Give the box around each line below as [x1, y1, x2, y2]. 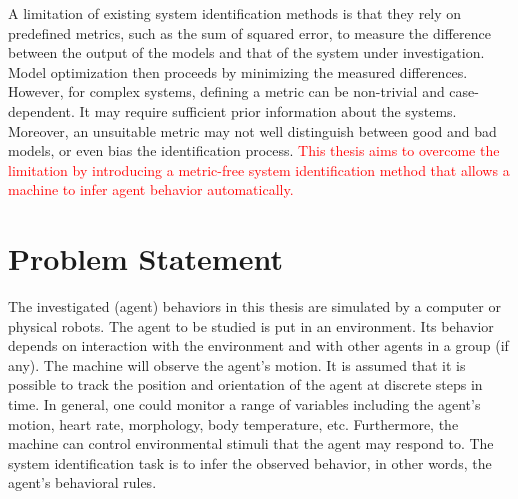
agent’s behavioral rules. [8, 472, 157, 493]
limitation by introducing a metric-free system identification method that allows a [8, 159, 510, 180]
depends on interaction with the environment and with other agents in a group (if [8, 335, 509, 356]
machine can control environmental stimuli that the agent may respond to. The [8, 433, 494, 454]
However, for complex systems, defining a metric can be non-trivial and [8, 81, 445, 102]
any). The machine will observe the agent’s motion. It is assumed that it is [8, 354, 466, 375]
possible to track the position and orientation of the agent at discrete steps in [8, 374, 483, 395]
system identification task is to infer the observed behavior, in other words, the [8, 452, 492, 473]
